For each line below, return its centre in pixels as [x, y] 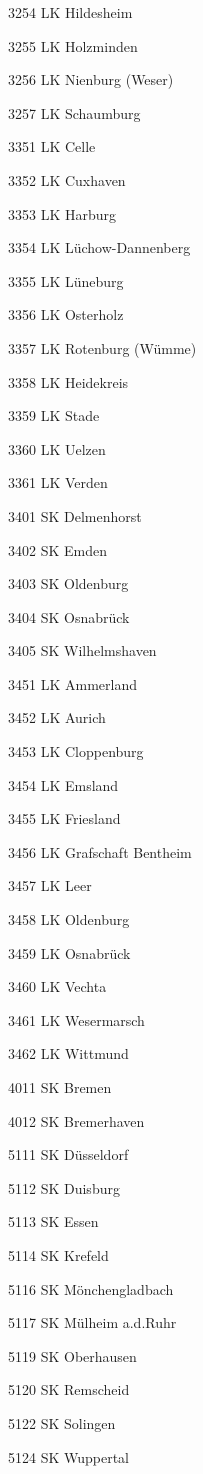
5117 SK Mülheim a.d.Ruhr [92, 1322]
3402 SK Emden [57, 549]
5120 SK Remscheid [69, 1389]
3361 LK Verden [58, 482]
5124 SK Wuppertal [69, 1456]
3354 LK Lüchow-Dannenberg [99, 247]
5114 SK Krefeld [58, 1254]
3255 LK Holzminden [73, 45]
